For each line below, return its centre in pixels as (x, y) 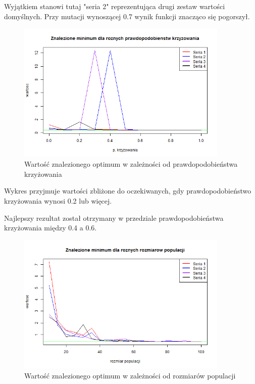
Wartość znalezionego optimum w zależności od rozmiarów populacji (130, 375)
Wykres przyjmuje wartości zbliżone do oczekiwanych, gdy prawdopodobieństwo (128, 191)
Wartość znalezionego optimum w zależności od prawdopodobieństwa (131, 164)
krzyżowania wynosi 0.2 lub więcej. (58, 200)
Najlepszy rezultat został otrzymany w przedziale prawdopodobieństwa (114, 218)
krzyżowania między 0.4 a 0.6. (50, 228)
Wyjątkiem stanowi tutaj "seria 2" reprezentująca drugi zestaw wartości (115, 6)
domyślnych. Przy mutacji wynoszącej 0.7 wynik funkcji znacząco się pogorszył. (127, 16)
